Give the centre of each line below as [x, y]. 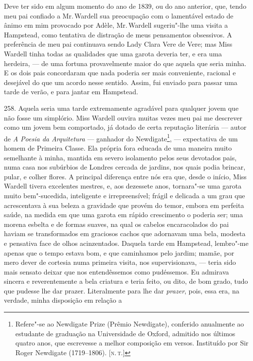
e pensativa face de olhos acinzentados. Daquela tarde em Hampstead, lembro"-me [126, 243]
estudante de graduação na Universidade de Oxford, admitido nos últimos [125, 333]
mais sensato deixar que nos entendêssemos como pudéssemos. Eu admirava [117, 271]
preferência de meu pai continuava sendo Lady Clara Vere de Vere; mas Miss [118, 44]
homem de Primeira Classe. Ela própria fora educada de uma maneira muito [118, 147]
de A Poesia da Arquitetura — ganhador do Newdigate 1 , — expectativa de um [121, 138]
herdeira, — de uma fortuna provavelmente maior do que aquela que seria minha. [125, 63]
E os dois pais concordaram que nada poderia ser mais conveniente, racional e [120, 73]
